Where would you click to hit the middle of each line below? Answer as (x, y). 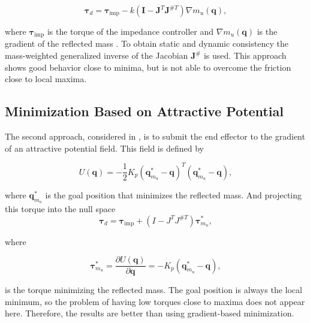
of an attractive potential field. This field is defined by (104, 148)
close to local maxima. (46, 79)
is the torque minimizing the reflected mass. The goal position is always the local (154, 290)
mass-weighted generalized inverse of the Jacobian (97, 55)
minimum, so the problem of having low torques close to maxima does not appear (155, 301)
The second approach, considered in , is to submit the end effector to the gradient (155, 136)
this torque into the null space (60, 208)
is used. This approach (245, 55)
